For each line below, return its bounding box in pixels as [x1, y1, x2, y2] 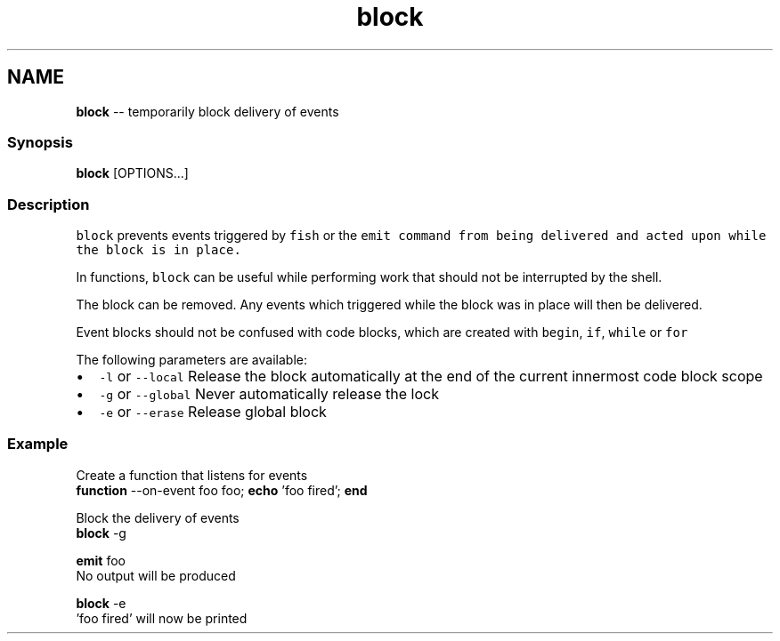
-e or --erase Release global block [99, 403, 327, 421]
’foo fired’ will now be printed [76, 610, 248, 626]
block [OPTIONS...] [76, 165, 189, 181]
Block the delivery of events [76, 509, 240, 525]
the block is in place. [76, 243, 241, 258]
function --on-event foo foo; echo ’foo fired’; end [76, 482, 368, 498]
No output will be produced [76, 567, 236, 583]
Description [7, 195, 90, 213]
